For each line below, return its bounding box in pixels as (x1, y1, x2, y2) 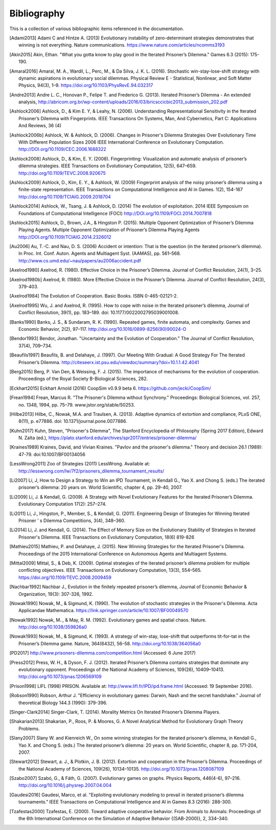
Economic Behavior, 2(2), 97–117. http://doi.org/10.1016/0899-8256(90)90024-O (18, 326, 187, 332)
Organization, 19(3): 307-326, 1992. (18, 591, 94, 597)
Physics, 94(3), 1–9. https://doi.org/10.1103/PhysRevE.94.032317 (18, 82, 153, 88)
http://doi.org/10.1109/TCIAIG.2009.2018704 (18, 193, 111, 199)
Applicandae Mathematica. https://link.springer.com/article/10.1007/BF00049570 (18, 608, 189, 614)
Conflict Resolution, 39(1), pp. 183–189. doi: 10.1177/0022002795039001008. (18, 309, 179, 316)
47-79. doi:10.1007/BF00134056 (18, 451, 85, 457)
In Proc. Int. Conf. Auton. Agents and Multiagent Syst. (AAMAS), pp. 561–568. (18, 251, 181, 257)
